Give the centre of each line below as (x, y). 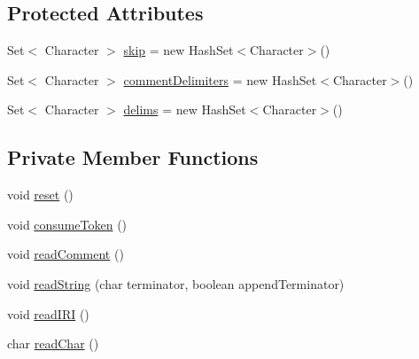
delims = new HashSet (185, 109)
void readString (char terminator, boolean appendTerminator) (176, 283)
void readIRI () (48, 313)
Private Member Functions (133, 157)
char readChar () (53, 343)
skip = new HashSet (178, 50)
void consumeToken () (67, 224)
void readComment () (66, 254)
